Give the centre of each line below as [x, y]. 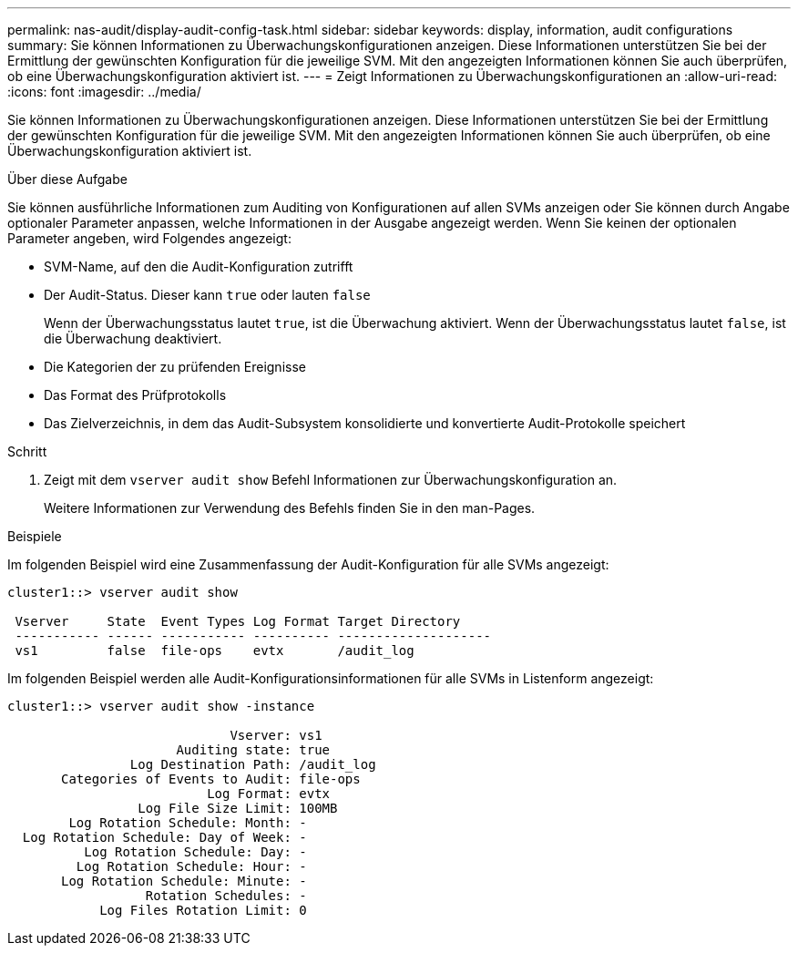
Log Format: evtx [269, 794]
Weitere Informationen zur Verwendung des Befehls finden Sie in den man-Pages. [290, 508]
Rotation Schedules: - [226, 896]
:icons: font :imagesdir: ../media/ [104, 92]
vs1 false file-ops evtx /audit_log [215, 651]
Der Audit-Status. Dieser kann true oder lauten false [207, 295]
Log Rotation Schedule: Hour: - [191, 866]
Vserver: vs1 [276, 735]
